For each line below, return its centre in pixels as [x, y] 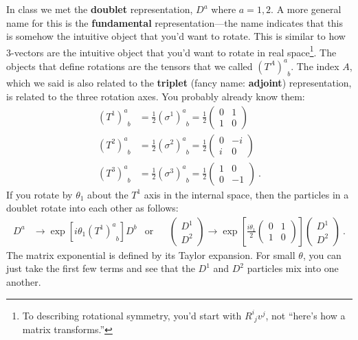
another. [24, 282]
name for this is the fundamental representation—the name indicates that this [175, 22]
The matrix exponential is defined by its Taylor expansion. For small [151, 254]
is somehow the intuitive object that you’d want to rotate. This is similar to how [176, 36]
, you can [322, 254]
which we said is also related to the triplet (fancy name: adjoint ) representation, [179, 83]
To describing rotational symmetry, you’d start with [132, 315]
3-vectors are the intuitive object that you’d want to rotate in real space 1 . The [171, 51]
